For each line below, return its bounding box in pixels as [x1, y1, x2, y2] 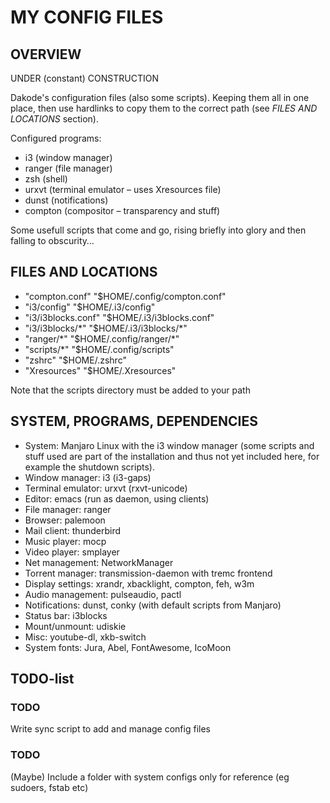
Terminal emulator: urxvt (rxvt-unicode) [24, 482, 188, 494]
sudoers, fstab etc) [10, 781, 89, 793]
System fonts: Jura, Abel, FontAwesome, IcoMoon [24, 641, 232, 653]
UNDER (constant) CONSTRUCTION [10, 72, 159, 84]
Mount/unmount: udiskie [24, 620, 127, 632]
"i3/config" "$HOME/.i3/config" [24, 301, 156, 313]
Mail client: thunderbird [24, 524, 121, 536]
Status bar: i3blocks [24, 609, 108, 621]
